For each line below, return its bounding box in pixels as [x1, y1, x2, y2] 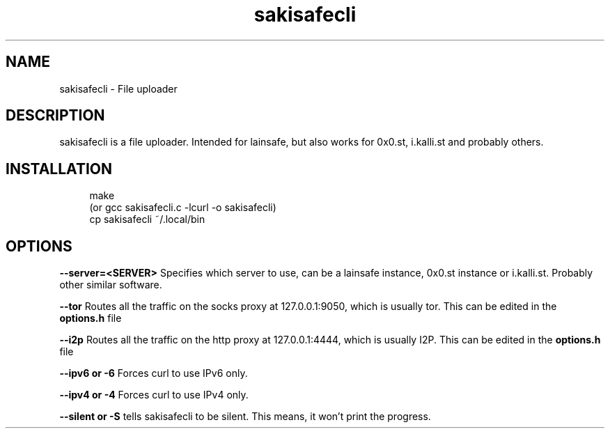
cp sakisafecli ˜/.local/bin [89, 213, 205, 226]
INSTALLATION [6, 160, 112, 178]
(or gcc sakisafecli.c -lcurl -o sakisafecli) [89, 201, 276, 214]
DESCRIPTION [6, 107, 105, 125]
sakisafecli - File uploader [59, 82, 178, 95]
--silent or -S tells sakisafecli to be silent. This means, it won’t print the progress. [59, 410, 431, 423]
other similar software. [59, 279, 162, 291]
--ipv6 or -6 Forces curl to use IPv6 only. [59, 367, 248, 380]
